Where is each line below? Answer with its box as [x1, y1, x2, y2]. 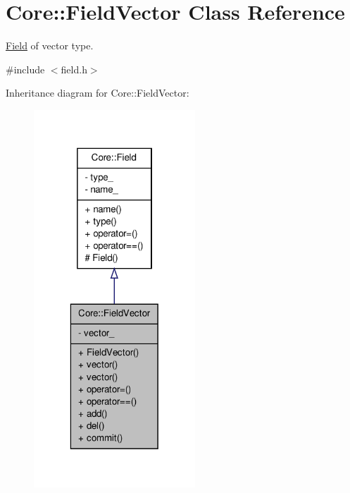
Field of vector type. [6, 38, 94, 53]
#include [6, 61, 45, 76]
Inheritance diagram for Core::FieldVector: [6, 85, 189, 100]
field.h [61, 61, 87, 76]
